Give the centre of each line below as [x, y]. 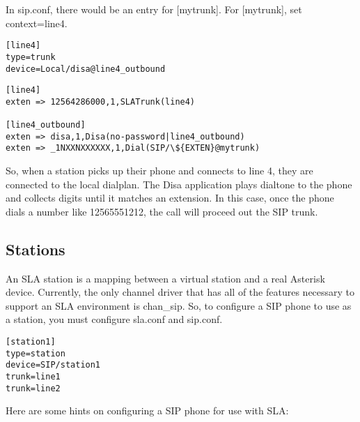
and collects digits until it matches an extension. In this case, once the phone [170, 198]
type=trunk [31, 57]
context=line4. [37, 23]
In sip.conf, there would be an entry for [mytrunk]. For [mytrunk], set [154, 9]
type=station [36, 353]
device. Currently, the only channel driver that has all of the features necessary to [180, 292]
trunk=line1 [33, 377]
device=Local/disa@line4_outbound [86, 69]
